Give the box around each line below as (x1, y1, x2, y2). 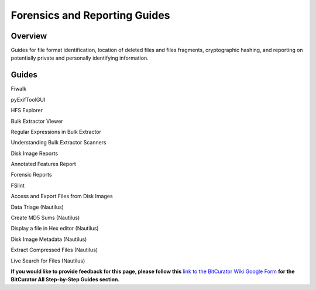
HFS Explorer (11, 107, 43, 114)
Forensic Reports (11, 171, 52, 178)
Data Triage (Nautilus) (11, 203, 64, 210)
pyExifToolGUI (11, 96, 46, 103)
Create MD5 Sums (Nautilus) (11, 214, 80, 222)
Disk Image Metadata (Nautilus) (11, 236, 87, 243)
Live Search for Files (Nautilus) (11, 257, 85, 264)
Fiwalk (11, 85, 27, 92)
